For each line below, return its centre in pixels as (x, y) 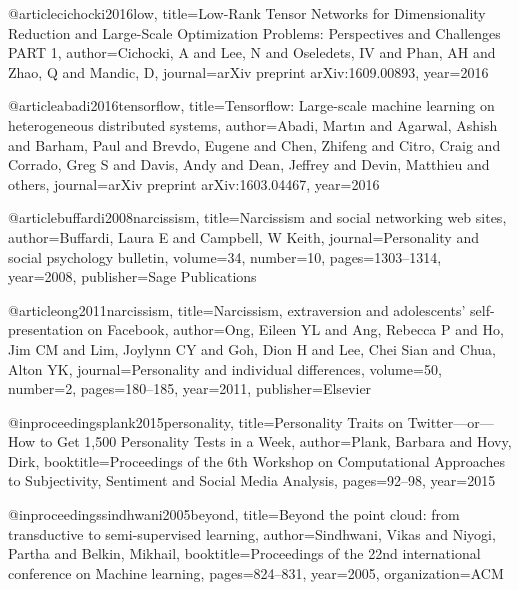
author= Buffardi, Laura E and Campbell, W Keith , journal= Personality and (243, 236)
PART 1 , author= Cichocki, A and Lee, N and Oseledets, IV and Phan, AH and (252, 52)
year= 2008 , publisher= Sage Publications (132, 276)
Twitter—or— (450, 421)
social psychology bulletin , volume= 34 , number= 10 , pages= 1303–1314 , (225, 256)
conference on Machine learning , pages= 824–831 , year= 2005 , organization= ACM (256, 572)
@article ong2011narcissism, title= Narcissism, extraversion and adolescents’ (237, 309)
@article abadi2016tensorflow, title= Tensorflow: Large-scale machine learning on (251, 105)
